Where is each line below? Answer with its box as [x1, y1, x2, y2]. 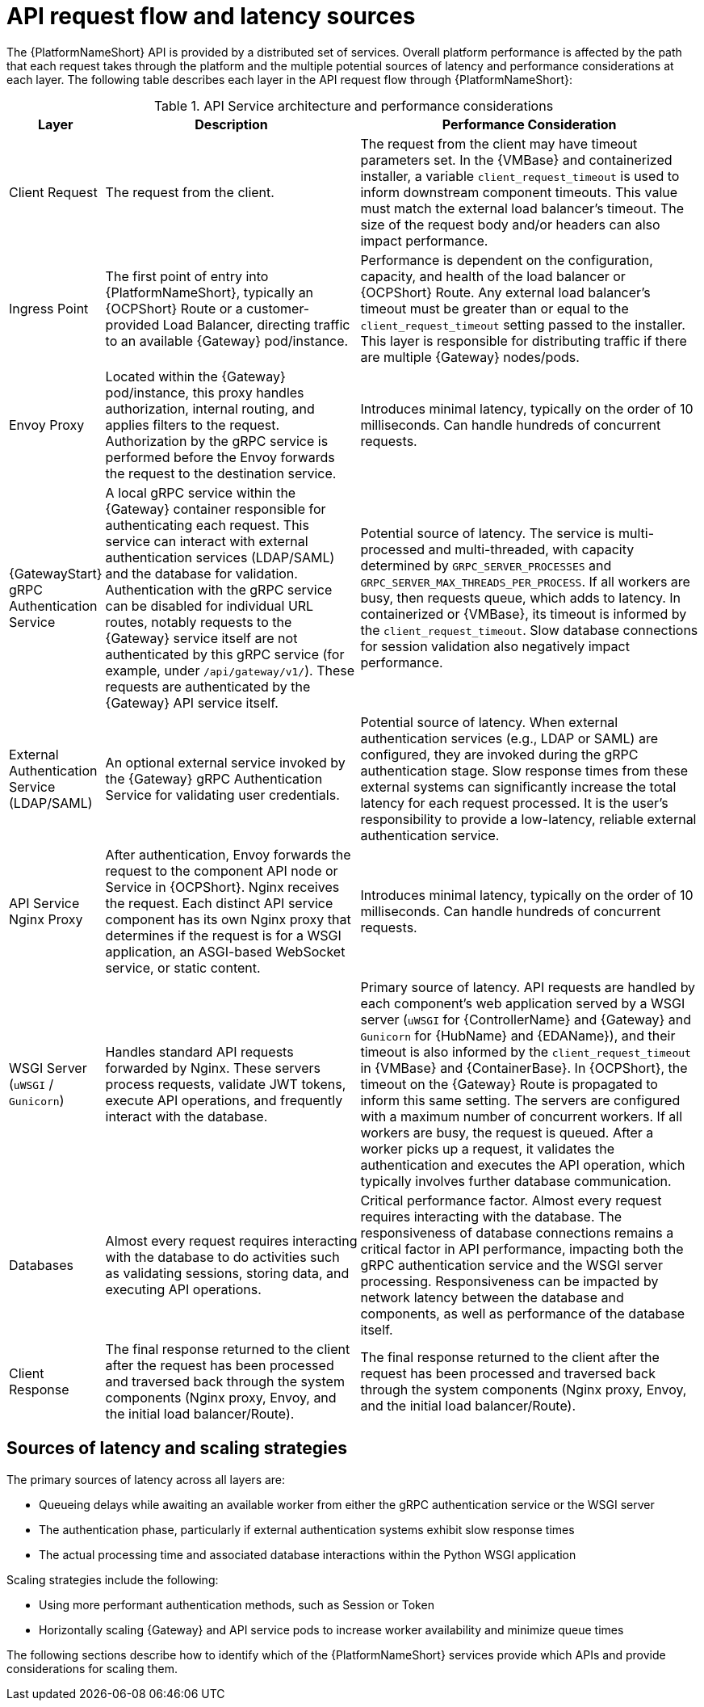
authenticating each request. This [105, 516, 309, 533]
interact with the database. [105, 1108, 268, 1125]
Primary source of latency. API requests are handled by [360, 978, 696, 995]
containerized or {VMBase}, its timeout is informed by [360, 605, 687, 622]
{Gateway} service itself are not [105, 629, 298, 646]
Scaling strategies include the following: [6, 1572, 219, 1587]
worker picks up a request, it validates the [360, 1140, 615, 1157]
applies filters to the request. [105, 416, 280, 433]
